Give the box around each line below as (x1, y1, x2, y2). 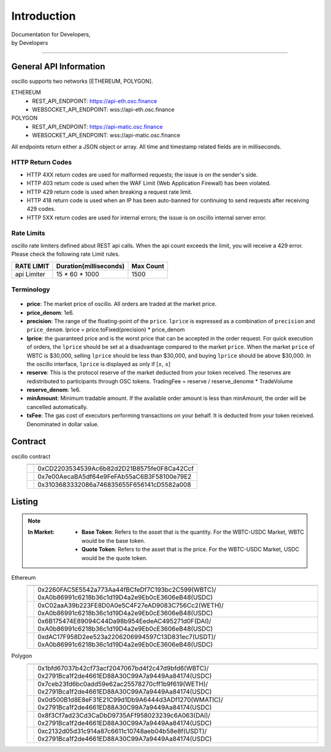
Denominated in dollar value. (26, 420, 99, 428)
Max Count (131, 261, 165, 270)
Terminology (11, 285, 50, 294)
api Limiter (15, 270, 46, 278)
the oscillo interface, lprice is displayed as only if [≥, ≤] (26, 360, 171, 367)
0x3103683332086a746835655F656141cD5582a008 (37, 480, 191, 489)
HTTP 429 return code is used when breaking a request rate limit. (26, 188, 192, 196)
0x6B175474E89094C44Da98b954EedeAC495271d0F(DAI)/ (37, 617, 211, 626)
